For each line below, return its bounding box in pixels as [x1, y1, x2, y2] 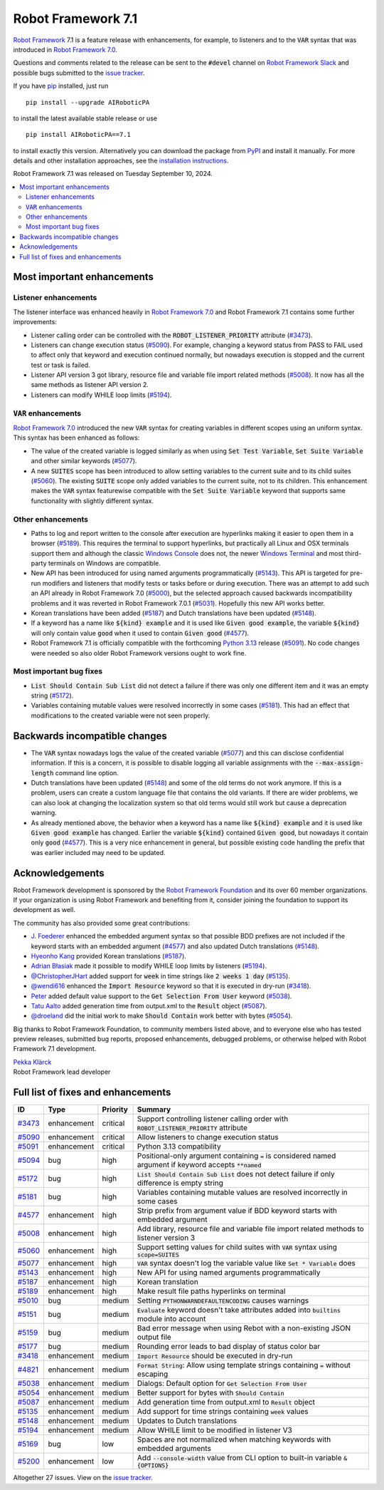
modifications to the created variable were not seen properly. [31, 711, 210, 720]
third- [345, 549, 362, 557]
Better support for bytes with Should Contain [137, 1388, 284, 1398]
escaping [137, 1369, 169, 1379]
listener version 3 [137, 1233, 196, 1243]
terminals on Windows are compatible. [48, 559, 161, 568]
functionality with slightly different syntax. [31, 496, 154, 505]
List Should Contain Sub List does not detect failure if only [137, 1169, 336, 1179]
